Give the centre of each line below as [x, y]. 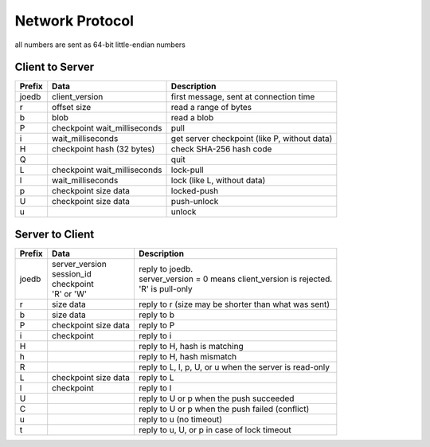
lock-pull [187, 170]
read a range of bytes [211, 108]
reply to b [156, 315]
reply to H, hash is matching [191, 346]
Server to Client [55, 234]
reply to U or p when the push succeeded [216, 398]
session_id [72, 273]
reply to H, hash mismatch [188, 356]
